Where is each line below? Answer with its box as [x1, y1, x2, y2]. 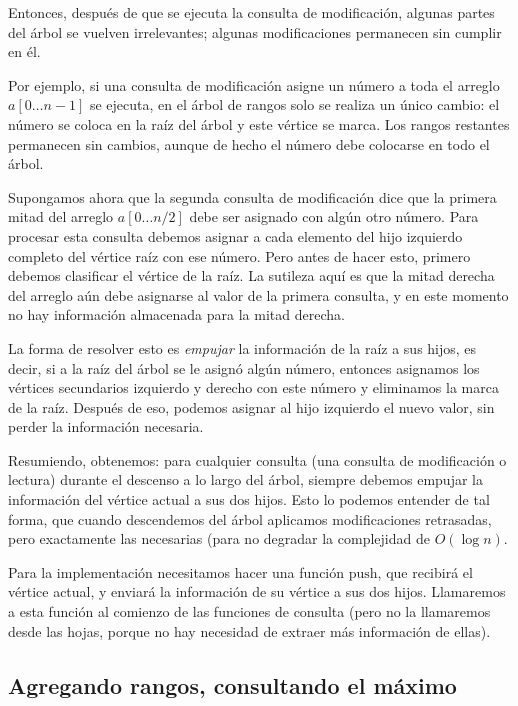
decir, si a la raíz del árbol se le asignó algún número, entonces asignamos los [8, 357, 480, 378]
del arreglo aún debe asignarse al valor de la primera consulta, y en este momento [8, 284, 509, 305]
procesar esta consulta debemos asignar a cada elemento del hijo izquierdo [8, 225, 463, 246]
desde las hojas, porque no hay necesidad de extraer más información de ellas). [8, 620, 491, 641]
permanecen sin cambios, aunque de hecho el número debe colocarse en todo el [8, 133, 490, 154]
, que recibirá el [377, 561, 473, 582]
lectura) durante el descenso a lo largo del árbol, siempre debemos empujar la [8, 469, 483, 490]
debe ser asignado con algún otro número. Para [189, 206, 479, 227]
